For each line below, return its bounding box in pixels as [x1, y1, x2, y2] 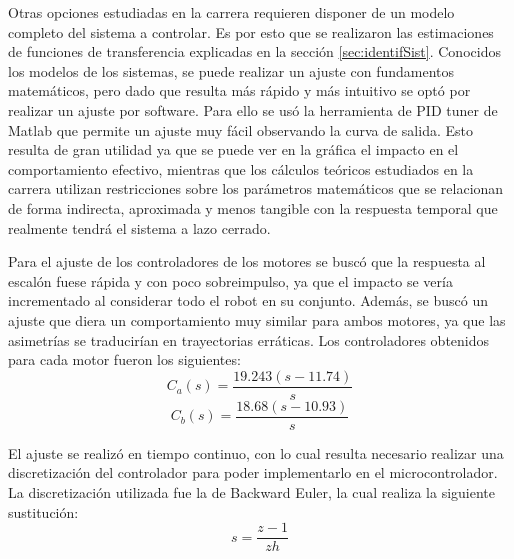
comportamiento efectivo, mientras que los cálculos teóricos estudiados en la [8, 158, 474, 179]
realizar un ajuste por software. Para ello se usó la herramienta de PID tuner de [8, 99, 498, 120]
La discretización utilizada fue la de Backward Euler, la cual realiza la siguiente [8, 482, 495, 502]
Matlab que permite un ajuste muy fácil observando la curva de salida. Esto [8, 119, 473, 140]
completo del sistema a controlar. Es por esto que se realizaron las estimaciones [8, 21, 494, 42]
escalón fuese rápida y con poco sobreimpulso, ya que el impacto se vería [8, 270, 453, 291]
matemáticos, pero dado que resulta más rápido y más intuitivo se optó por [8, 80, 471, 101]
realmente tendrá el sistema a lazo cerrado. [8, 217, 271, 238]
